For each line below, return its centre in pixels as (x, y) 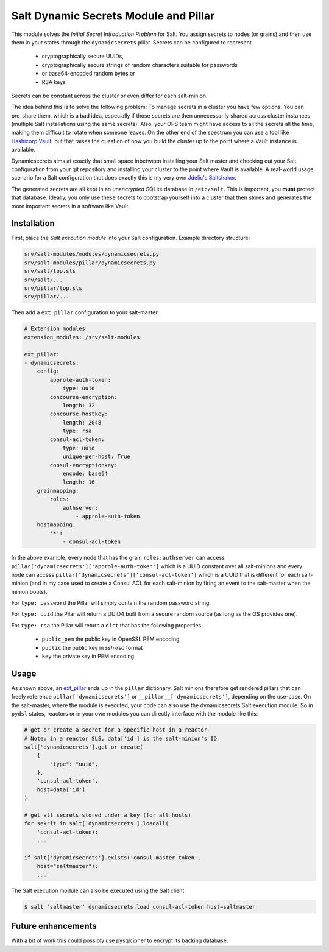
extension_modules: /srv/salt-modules (82, 337)
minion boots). (30, 591)
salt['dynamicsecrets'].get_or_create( (83, 747)
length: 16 (79, 482)
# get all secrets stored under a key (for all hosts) (108, 815)
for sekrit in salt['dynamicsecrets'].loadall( (96, 823)
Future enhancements (54, 926)
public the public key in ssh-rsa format (92, 647)
